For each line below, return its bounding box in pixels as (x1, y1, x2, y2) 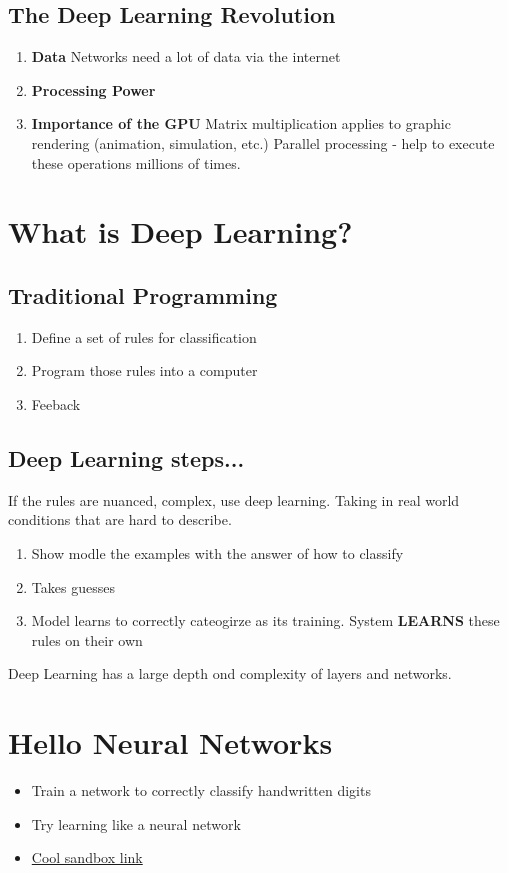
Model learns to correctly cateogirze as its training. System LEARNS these (31, 610, 500, 631)
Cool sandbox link (31, 847, 143, 868)
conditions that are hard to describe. (8, 509, 232, 530)
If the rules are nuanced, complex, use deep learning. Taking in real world (8, 489, 460, 510)
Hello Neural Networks (8, 722, 333, 763)
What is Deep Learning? (8, 211, 353, 252)
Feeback (31, 393, 81, 414)
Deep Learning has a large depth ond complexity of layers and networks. (8, 663, 452, 684)
